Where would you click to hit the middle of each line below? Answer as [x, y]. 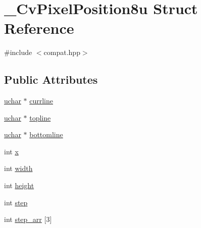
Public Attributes [51, 79]
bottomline [46, 134]
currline [41, 101]
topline [40, 117]
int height [19, 185]
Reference [39, 28]
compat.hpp [62, 52]
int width [18, 168]
